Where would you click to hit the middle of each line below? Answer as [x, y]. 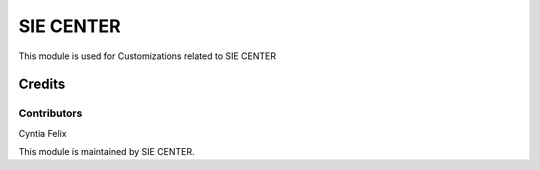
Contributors [50, 113]
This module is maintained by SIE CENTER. [106, 152]
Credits [42, 84]
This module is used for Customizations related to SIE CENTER [147, 56]
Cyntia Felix [42, 133]
